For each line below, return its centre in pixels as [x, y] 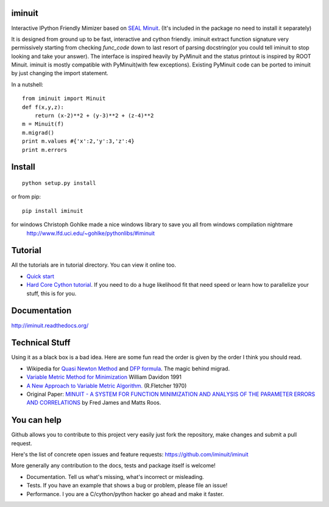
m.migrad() [38, 132]
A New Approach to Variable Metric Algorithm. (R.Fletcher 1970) [107, 386]
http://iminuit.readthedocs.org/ [50, 325]
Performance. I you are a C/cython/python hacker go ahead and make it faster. [125, 494]
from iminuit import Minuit [64, 99]
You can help [37, 420]
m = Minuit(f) [43, 124]
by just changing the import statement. [60, 73]
